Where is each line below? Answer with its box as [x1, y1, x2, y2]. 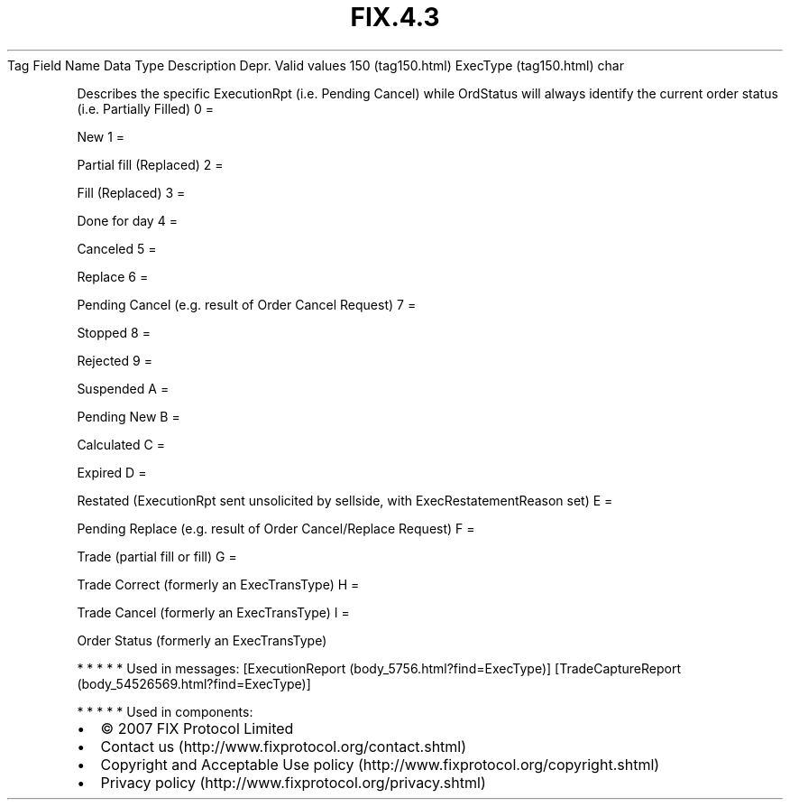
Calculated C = [77, 436, 165, 452]
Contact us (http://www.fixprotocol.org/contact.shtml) [100, 737, 467, 756]
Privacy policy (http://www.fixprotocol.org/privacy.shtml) [100, 773, 486, 792]
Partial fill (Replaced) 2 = [77, 156, 224, 172]
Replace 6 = [77, 268, 149, 284]
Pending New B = [77, 408, 180, 424]
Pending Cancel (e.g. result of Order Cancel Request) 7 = [77, 296, 417, 312]
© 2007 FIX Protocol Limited [100, 719, 294, 737]
